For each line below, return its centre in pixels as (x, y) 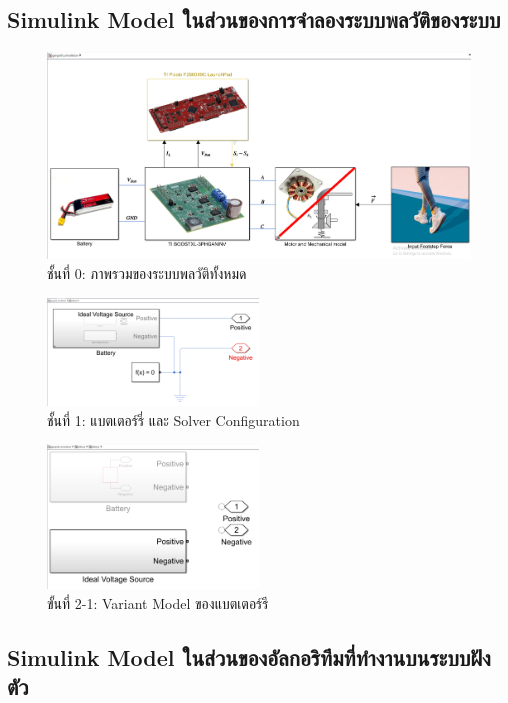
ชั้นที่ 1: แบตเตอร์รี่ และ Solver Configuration (173, 419)
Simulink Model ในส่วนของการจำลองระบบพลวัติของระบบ (254, 19)
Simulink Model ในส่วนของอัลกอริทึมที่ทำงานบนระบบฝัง (249, 656)
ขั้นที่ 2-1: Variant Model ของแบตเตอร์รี (158, 602)
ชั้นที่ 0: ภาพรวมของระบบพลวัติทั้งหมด (147, 273)
